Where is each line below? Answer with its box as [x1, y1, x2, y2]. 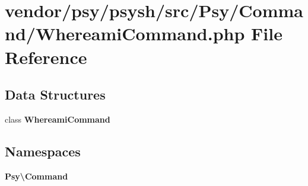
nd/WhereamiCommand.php [5, 21, 245, 46]
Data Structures [5, 85, 106, 104]
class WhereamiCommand [5, 113, 110, 125]
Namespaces [5, 142, 81, 160]
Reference [5, 44, 87, 69]
